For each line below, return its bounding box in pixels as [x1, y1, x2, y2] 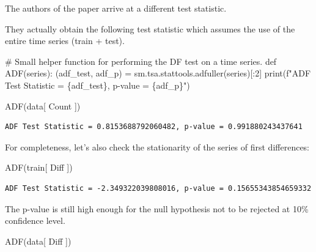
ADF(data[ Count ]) [5, 99, 81, 112]
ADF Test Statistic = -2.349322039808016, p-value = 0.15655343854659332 [5, 183, 312, 193]
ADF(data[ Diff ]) [5, 234, 72, 247]
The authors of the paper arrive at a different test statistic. [5, 2, 227, 14]
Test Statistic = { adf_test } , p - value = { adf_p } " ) [5, 78, 190, 91]
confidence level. [5, 214, 65, 227]
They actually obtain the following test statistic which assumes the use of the [5, 22, 295, 35]
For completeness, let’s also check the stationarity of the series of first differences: [5, 140, 310, 153]
